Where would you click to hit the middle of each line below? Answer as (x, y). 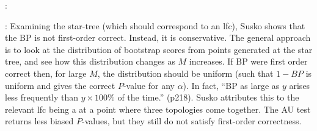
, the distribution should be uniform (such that (185, 73)
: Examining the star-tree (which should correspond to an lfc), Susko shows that (155, 25)
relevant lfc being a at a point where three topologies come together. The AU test (158, 109)
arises (300, 85)
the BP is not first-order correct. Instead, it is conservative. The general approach (158, 37)
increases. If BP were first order (248, 61)
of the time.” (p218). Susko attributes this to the (208, 97)
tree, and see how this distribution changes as (90, 61)
